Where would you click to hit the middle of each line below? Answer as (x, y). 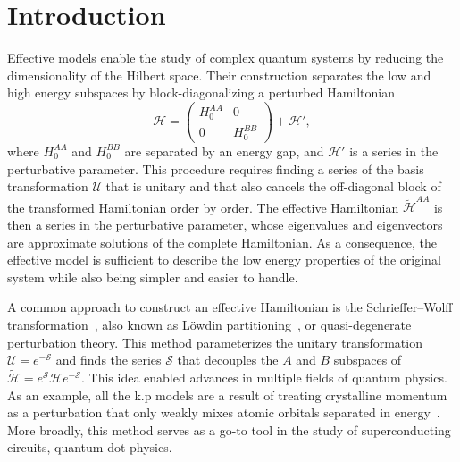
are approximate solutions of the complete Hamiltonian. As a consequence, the (222, 242)
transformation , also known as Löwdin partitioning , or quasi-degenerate (209, 324)
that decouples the (228, 360)
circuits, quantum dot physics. (90, 447)
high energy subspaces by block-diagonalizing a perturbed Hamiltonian (201, 92)
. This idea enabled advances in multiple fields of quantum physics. (264, 377)
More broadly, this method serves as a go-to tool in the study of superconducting (229, 429)
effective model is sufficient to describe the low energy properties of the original (224, 260)
